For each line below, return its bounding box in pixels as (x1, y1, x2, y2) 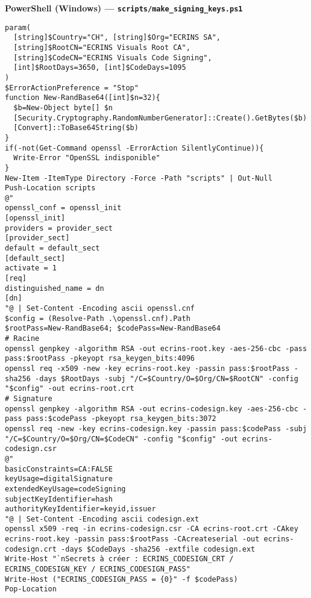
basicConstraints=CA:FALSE (5, 464, 113, 473)
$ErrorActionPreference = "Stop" (5, 83, 139, 92)
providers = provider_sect (5, 223, 113, 232)
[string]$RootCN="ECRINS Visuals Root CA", (13, 43, 190, 52)
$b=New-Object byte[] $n (13, 103, 113, 112)
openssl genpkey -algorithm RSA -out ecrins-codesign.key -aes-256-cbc (5, 404, 298, 413)
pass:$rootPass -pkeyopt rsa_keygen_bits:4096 (5, 354, 195, 363)
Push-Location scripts (5, 184, 96, 193)
